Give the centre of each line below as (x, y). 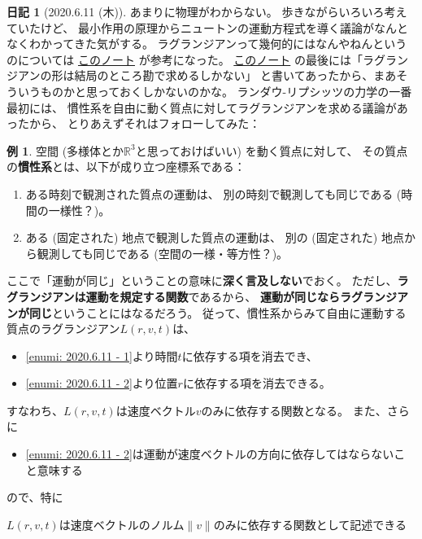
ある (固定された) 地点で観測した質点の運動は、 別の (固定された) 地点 (215, 237)
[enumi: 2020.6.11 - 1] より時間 (102, 355)
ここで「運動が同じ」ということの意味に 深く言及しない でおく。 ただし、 (202, 280)
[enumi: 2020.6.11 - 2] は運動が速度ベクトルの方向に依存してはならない (210, 454)
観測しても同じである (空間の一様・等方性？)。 (163, 253)
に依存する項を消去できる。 (257, 383)
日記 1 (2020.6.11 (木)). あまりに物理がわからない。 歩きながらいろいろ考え (207, 11)
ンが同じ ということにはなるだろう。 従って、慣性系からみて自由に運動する (207, 312)
